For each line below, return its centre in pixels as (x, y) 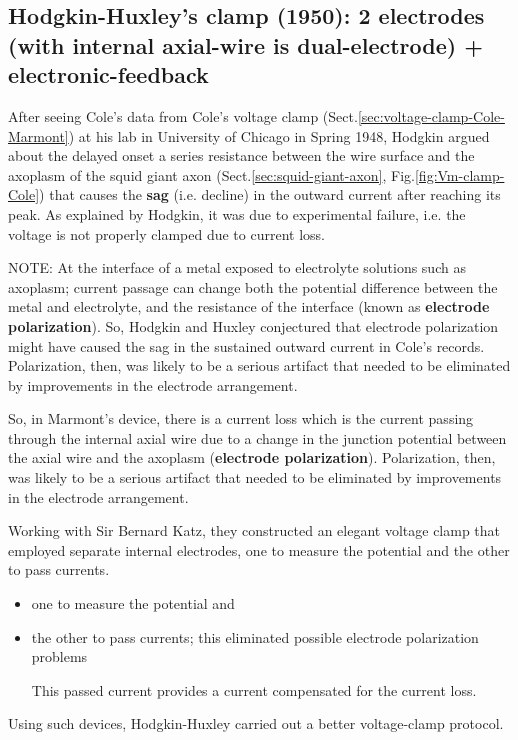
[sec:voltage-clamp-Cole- (431, 115)
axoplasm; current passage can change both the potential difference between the (253, 286)
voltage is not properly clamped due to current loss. (166, 233)
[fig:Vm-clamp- (459, 174)
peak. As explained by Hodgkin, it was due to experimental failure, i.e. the (237, 213)
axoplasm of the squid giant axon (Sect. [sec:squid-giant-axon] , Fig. (211, 174)
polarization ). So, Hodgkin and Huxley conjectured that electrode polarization (253, 325)
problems (59, 656)
